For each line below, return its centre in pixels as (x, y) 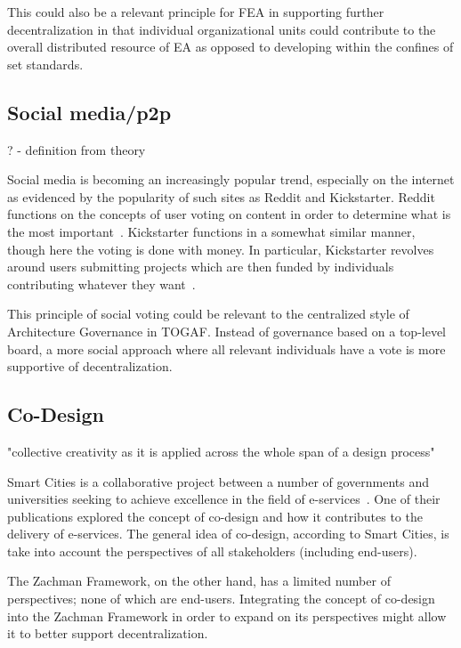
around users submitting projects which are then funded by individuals (201, 267)
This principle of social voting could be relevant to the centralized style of (208, 314)
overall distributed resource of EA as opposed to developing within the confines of (230, 47)
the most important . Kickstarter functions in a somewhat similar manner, (211, 231)
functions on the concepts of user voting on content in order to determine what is (229, 214)
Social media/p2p (89, 112)
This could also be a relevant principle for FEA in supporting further (196, 12)
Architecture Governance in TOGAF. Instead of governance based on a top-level (227, 331)
